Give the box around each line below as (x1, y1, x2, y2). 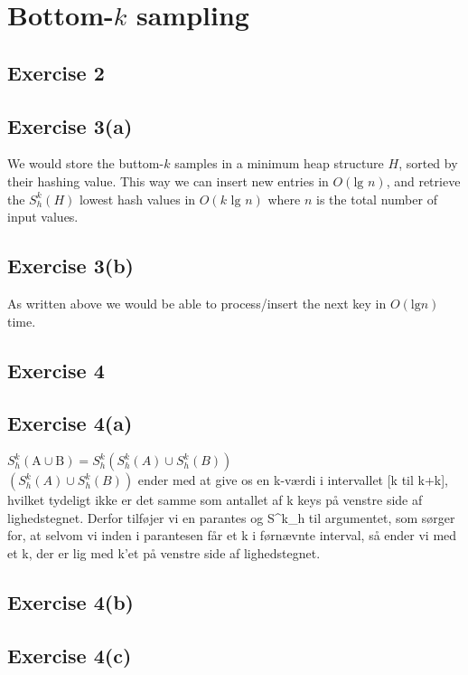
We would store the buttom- (7, 154, 164, 173)
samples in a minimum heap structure (174, 154, 384, 173)
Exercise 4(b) (7, 587, 134, 615)
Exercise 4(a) (7, 409, 133, 437)
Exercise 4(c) (7, 641, 132, 669)
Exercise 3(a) (7, 111, 133, 139)
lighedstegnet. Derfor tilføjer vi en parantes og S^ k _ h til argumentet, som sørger (7, 508, 455, 527)
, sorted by (398, 154, 458, 173)
